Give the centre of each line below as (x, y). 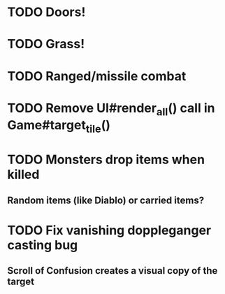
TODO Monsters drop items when (106, 160)
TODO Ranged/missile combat (97, 76)
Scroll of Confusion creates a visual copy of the (112, 271)
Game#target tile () (59, 126)
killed (23, 175)
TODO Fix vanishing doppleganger (109, 230)
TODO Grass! (46, 44)
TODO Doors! (46, 12)
